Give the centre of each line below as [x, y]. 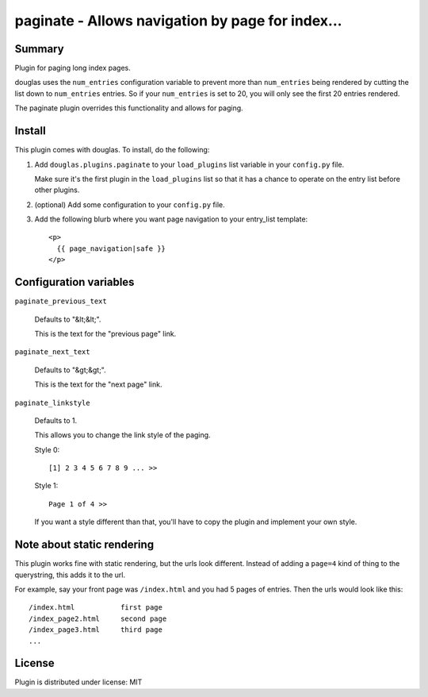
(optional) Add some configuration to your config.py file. [130, 204]
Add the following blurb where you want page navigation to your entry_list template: [171, 219]
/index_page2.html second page [98, 618]
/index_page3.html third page [96, 630]
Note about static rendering [84, 545]
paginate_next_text [52, 352]
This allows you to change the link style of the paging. [122, 435]
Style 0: [47, 449]
